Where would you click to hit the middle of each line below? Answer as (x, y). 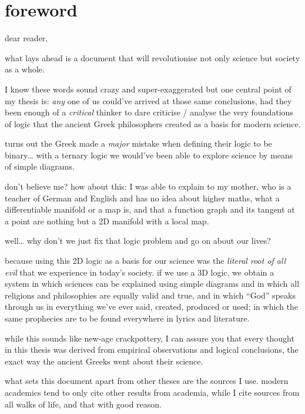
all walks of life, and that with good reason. (83, 404)
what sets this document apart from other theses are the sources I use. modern (147, 381)
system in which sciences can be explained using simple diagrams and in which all (152, 284)
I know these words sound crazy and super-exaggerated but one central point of (148, 89)
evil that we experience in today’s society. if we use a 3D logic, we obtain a (140, 272)
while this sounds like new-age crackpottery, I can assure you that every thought (150, 338)
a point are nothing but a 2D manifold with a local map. (107, 221)
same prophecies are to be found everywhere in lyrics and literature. (127, 318)
